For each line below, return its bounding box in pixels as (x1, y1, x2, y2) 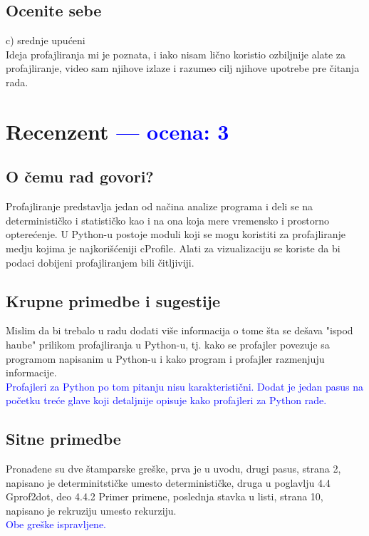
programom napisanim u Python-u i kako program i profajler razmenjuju (6, 351, 325, 366)
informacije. (6, 365, 57, 380)
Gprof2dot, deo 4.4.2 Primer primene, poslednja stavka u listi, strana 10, (6, 489, 323, 504)
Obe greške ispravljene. (6, 517, 107, 532)
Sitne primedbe (6, 428, 121, 450)
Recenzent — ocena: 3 (6, 116, 229, 145)
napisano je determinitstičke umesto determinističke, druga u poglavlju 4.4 (6, 475, 331, 490)
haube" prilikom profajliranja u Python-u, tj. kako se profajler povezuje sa (6, 336, 330, 351)
